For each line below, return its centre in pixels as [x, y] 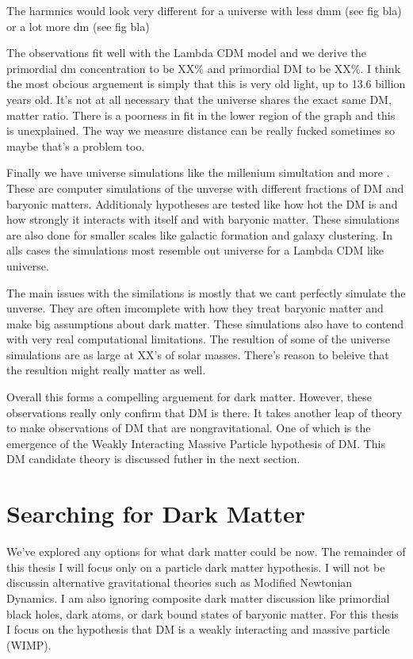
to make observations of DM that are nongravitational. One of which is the [189, 428]
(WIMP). [29, 644]
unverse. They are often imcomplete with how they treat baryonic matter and [195, 308]
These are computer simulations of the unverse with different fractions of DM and [205, 188]
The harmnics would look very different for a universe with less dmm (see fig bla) [204, 10]
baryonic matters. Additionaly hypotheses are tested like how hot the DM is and [202, 203]
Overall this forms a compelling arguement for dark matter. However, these [189, 397]
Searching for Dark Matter [156, 513]
